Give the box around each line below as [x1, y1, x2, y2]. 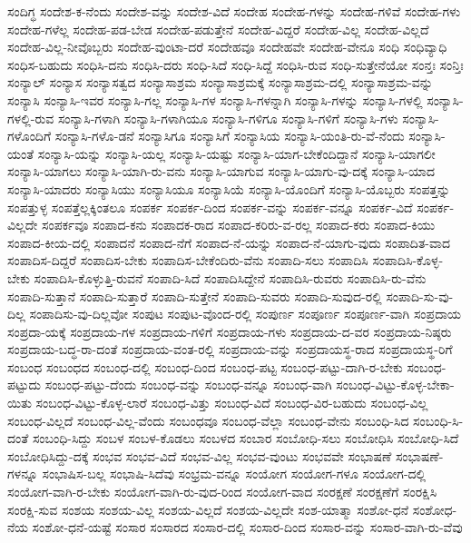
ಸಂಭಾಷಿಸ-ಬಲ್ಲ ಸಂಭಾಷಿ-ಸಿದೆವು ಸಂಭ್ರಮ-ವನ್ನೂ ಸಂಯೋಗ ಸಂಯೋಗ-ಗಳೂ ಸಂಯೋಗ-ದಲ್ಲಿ [42, 464, 427, 483]
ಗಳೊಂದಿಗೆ [7, 126, 52, 145]
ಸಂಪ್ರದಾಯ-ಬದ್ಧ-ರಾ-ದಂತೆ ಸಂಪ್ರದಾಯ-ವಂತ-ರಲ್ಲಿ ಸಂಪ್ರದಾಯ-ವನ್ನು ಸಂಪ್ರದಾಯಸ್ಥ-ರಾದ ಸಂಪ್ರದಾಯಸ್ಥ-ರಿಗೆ [7, 340, 453, 359]
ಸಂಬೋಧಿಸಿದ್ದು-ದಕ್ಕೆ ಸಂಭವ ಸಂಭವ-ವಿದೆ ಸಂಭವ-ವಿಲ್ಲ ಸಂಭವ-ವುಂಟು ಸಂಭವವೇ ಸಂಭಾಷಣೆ [7, 446, 392, 465]
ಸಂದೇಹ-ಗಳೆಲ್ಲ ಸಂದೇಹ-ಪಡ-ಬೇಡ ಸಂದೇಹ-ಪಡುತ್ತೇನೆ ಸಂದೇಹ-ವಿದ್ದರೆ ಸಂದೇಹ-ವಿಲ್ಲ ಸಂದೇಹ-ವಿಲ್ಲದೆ [7, 19, 429, 38]
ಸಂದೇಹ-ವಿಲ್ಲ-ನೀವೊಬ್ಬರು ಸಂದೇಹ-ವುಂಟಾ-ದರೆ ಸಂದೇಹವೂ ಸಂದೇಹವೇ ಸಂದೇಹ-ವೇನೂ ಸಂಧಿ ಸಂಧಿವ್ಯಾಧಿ [7, 37, 447, 56]
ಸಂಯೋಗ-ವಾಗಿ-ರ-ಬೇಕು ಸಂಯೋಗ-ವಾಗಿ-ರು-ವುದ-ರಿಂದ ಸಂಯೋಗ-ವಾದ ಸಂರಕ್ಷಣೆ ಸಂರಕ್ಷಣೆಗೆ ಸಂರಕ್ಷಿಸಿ [7, 482, 437, 501]
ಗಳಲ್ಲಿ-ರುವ [7, 108, 54, 127]
